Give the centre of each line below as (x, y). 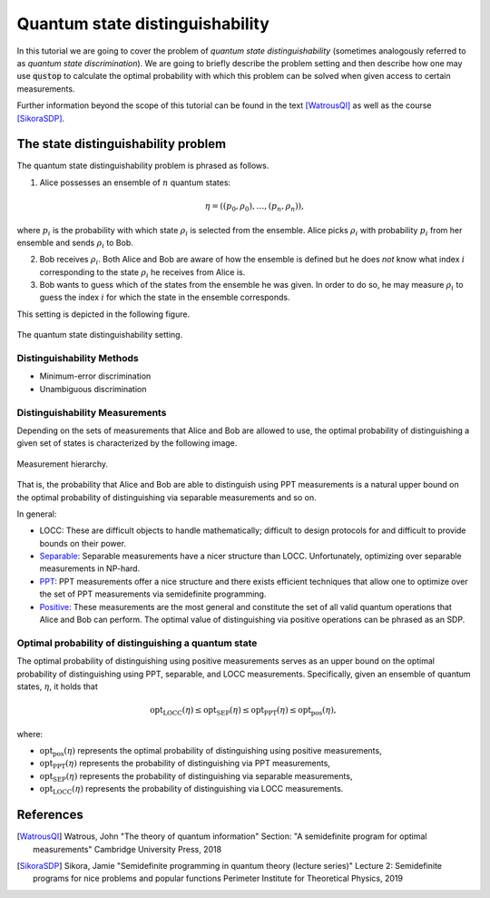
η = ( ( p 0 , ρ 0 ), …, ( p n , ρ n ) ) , (254, 207)
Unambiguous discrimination (93, 389)
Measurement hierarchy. (63, 464)
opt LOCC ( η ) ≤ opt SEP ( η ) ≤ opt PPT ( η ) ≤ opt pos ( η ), (243, 711)
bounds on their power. (83, 543)
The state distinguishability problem (122, 144)
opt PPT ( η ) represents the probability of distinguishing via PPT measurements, (185, 765)
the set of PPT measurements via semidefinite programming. (153, 594)
